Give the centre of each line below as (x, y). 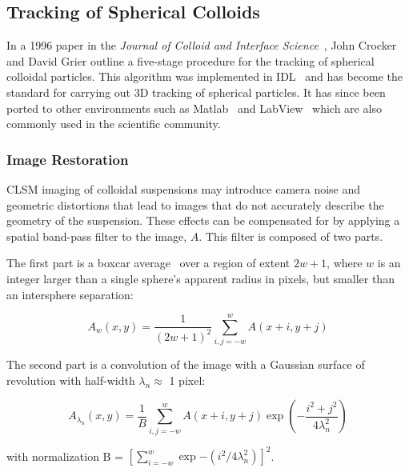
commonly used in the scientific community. (114, 124)
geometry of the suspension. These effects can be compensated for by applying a (203, 220)
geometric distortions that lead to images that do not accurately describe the (195, 204)
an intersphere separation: (70, 294)
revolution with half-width (71, 380)
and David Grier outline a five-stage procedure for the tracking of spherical (190, 60)
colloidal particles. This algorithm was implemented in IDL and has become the (205, 76)
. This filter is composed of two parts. (291, 236)
